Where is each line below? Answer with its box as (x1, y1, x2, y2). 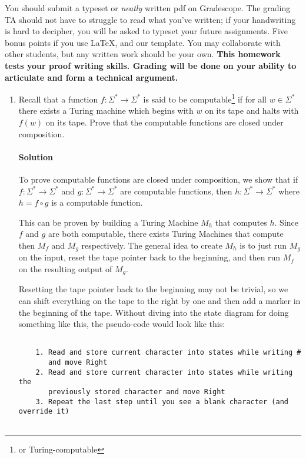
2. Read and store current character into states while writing (35, 368, 293, 377)
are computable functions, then (120, 184, 232, 197)
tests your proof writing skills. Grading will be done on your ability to (5, 59, 297, 71)
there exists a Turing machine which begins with (18, 104, 194, 117)
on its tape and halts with (205, 104, 299, 117)
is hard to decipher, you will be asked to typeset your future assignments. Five (5, 25, 288, 37)
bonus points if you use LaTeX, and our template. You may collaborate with (5, 36, 281, 48)
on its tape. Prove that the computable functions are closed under (45, 116, 284, 128)
